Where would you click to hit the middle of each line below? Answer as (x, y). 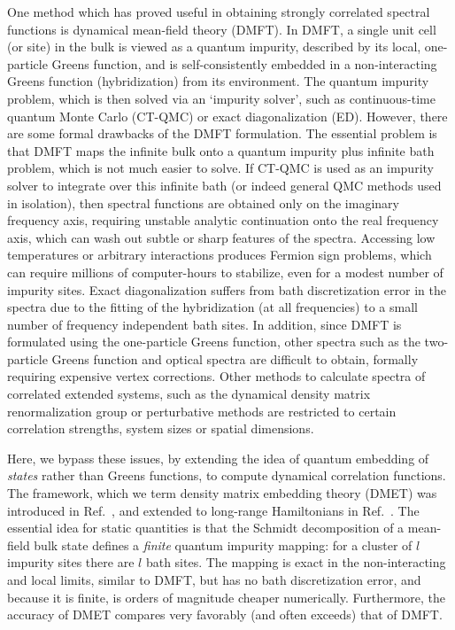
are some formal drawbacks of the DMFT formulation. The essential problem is (222, 133)
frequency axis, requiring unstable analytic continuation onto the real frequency (223, 220)
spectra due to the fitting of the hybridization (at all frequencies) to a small (212, 307)
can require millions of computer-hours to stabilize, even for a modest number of (225, 272)
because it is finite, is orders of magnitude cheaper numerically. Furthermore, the (227, 597)
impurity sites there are (71, 562)
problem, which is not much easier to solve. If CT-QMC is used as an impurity (220, 168)
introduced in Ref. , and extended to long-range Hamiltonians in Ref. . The (213, 510)
